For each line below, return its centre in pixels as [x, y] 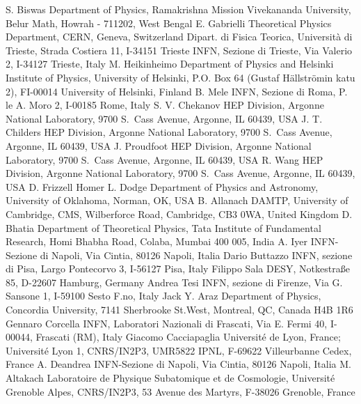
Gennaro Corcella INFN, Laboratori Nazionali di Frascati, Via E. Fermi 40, [167, 323]
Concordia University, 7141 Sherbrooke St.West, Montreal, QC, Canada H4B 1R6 [179, 310]
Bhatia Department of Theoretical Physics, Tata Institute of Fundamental [163, 227]
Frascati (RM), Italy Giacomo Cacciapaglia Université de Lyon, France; [188, 337]
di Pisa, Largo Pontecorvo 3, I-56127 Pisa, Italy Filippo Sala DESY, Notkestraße [178, 269]
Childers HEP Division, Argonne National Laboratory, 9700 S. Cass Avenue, [169, 132]
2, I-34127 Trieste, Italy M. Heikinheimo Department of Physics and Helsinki [170, 64]
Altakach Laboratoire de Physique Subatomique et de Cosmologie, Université [170, 378]
